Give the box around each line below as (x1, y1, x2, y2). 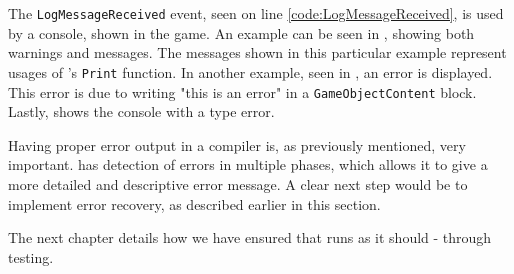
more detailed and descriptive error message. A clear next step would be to (8, 173, 468, 194)
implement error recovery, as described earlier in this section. (8, 193, 381, 214)
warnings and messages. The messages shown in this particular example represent (8, 42, 507, 63)
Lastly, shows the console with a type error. (8, 101, 275, 122)
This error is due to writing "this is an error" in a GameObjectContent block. (8, 81, 477, 102)
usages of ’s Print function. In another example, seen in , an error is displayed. (8, 61, 493, 82)
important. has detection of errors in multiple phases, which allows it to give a (8, 154, 488, 175)
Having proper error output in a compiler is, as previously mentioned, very (8, 134, 466, 155)
